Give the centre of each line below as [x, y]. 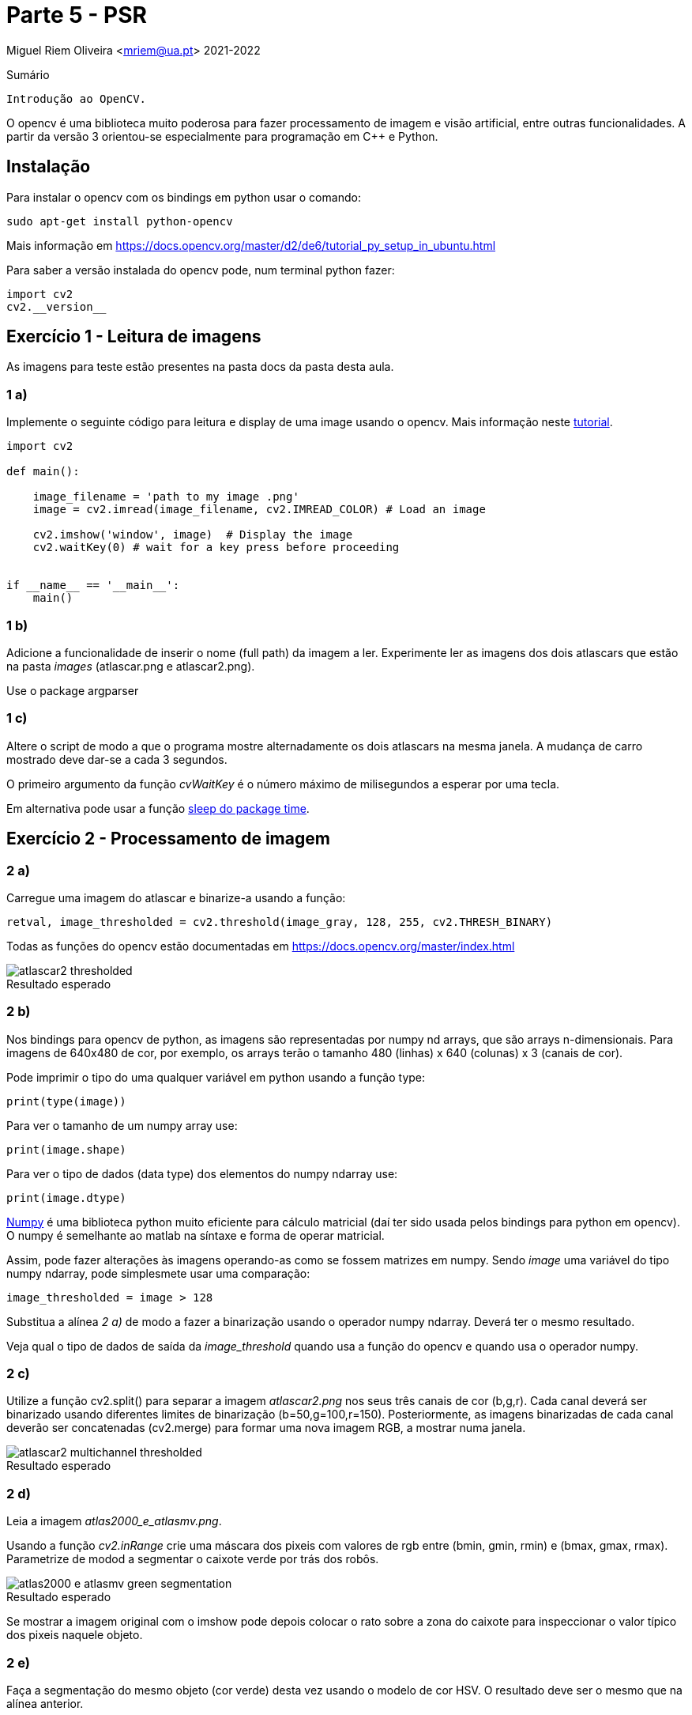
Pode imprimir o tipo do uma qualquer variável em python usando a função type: [216, 1077]
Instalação [49, 167]
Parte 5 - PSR [77, 15]
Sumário [28, 74]
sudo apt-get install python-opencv [120, 221]
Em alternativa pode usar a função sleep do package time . [158, 808]
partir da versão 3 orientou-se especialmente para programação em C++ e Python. [222, 136]
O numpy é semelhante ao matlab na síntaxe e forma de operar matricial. [196, 1235]
